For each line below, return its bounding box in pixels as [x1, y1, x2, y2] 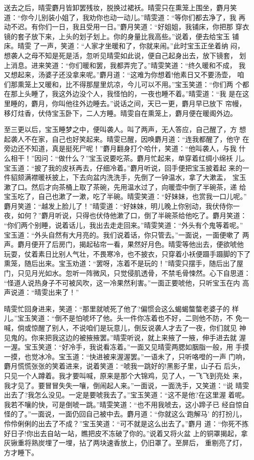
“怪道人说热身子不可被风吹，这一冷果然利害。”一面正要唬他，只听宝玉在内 [4, 277, 240, 287]
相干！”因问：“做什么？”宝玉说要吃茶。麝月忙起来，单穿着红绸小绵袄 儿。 [10, 153, 249, 163]
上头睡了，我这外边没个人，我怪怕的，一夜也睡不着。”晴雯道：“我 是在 [17, 88, 242, 99]
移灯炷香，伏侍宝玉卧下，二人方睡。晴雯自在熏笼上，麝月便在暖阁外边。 [4, 108, 237, 118]
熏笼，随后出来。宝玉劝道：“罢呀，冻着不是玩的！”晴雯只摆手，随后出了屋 [4, 258, 244, 268]
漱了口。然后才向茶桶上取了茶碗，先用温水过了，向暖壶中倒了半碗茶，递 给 [4, 181, 246, 192]
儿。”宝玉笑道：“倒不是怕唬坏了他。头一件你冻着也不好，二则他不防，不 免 [4, 313, 242, 323]
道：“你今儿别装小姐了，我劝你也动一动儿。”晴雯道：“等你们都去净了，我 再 [4, 12, 246, 22]
